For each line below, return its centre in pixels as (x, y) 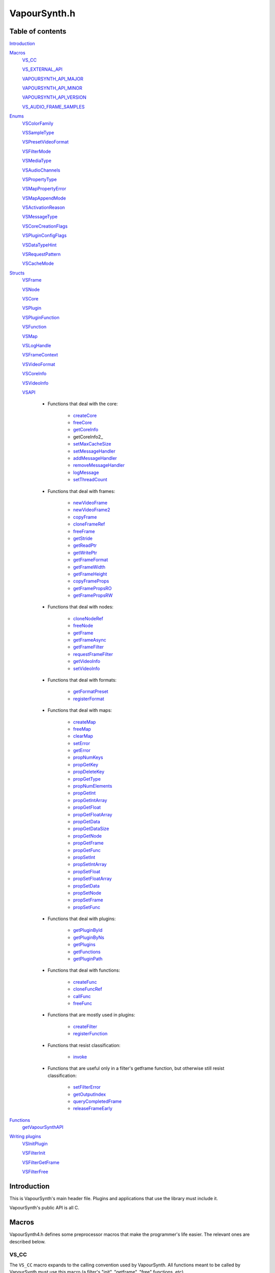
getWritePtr (85, 552)
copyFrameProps (91, 581)
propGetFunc (87, 850)
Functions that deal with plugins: (82, 919)
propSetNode (87, 893)
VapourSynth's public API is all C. (44, 1208)
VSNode (31, 289)
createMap (85, 722)
